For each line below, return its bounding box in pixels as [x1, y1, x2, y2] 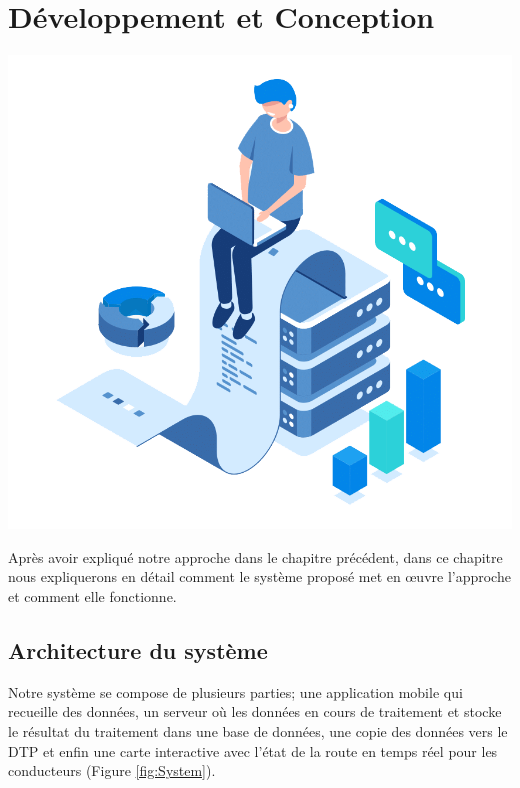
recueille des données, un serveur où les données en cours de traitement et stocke [8, 701, 502, 722]
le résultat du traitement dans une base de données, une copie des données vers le [8, 721, 508, 741]
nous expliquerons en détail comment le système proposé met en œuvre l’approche [8, 566, 511, 587]
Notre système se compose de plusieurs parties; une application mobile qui [8, 681, 463, 702]
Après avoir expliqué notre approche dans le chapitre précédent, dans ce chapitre [8, 546, 503, 567]
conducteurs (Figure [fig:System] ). [8, 760, 216, 781]
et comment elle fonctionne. [8, 586, 177, 607]
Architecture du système [8, 635, 268, 665]
